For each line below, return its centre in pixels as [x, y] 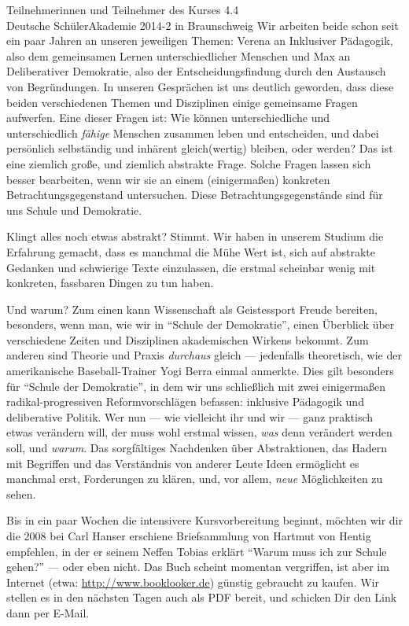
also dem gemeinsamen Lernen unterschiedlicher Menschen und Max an [179, 55]
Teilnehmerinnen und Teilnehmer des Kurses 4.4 [123, 9]
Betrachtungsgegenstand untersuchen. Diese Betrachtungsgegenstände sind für [195, 195]
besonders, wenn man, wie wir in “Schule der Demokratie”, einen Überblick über [201, 324]
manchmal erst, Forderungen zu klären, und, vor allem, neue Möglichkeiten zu [195, 479]
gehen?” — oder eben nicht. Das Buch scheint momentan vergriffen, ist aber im [198, 567]
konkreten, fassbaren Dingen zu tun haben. [110, 283]
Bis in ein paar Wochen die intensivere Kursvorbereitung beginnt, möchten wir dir [204, 520]
